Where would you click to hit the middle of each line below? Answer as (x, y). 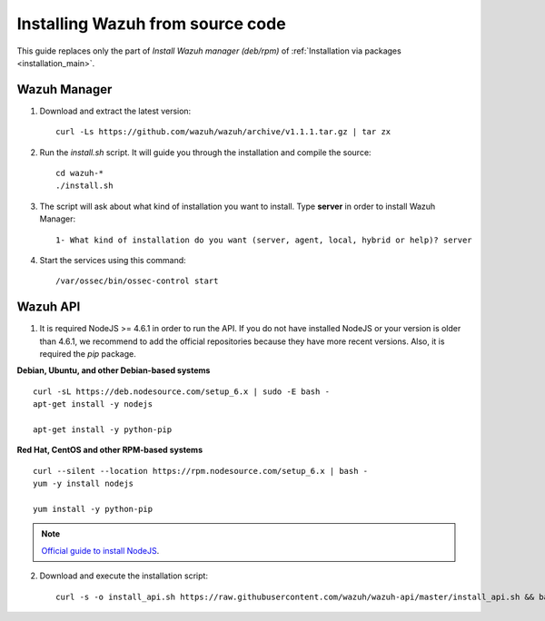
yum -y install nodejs (84, 484)
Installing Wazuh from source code (151, 24)
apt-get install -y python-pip (103, 430)
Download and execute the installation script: (124, 576)
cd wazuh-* (80, 173)
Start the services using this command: (113, 260)
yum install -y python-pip (93, 509)
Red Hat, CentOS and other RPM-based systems (110, 450)
